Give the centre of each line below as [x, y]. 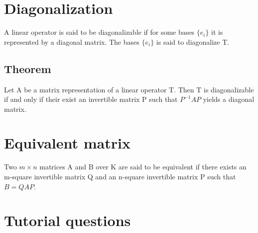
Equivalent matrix [67, 143]
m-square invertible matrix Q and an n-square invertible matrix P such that [120, 177]
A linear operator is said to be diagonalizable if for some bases [99, 32]
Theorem [28, 68]
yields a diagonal [229, 99]
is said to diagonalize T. [193, 41]
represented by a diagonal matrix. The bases [72, 41]
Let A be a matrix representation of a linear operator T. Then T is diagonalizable [129, 89]
